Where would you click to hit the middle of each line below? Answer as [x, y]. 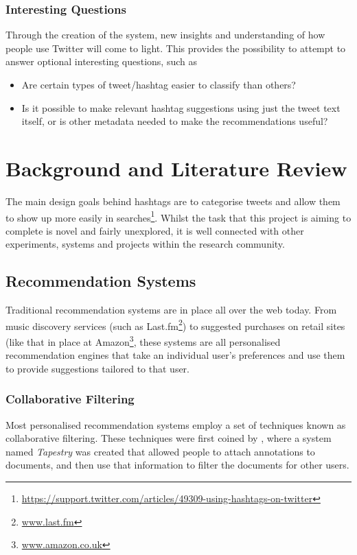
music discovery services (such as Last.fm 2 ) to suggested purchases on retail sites [175, 324]
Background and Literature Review [176, 168]
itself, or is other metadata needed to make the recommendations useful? [175, 121]
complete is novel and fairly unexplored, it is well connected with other [155, 230]
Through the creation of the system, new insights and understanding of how [165, 35]
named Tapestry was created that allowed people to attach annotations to [160, 451]
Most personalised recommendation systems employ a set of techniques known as [176, 424]
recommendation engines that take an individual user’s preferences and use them [175, 355]
